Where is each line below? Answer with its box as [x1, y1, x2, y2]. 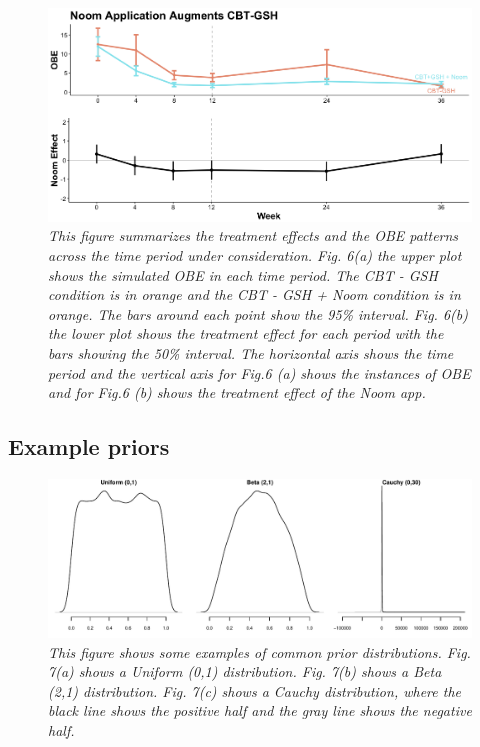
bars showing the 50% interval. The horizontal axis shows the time [48, 343, 454, 364]
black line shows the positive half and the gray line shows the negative [48, 700, 472, 721]
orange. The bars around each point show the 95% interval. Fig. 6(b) [48, 303, 468, 324]
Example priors [8, 431, 170, 462]
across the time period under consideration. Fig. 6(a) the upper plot [48, 245, 462, 266]
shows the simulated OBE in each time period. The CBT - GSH [48, 264, 438, 285]
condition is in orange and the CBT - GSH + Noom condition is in [48, 284, 461, 305]
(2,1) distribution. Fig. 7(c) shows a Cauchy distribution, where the [48, 680, 461, 701]
